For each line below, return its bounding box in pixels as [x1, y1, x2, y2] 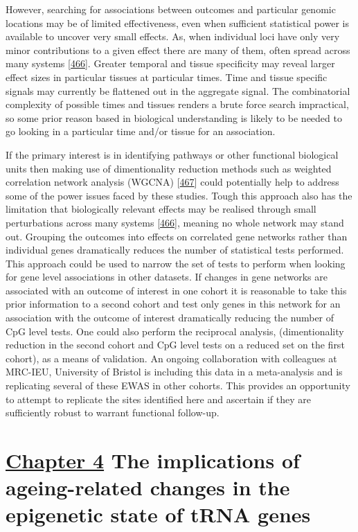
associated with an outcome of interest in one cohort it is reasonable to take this [6, 283, 347, 297]
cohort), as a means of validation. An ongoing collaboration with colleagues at [6, 351, 337, 365]
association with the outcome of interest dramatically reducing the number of [6, 310, 334, 325]
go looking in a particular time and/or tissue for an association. [6, 124, 276, 139]
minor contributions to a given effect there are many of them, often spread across [6, 42, 350, 57]
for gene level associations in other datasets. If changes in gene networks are [6, 269, 328, 284]
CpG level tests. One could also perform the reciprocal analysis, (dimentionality [6, 323, 344, 338]
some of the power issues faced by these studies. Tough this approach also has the [6, 188, 352, 202]
